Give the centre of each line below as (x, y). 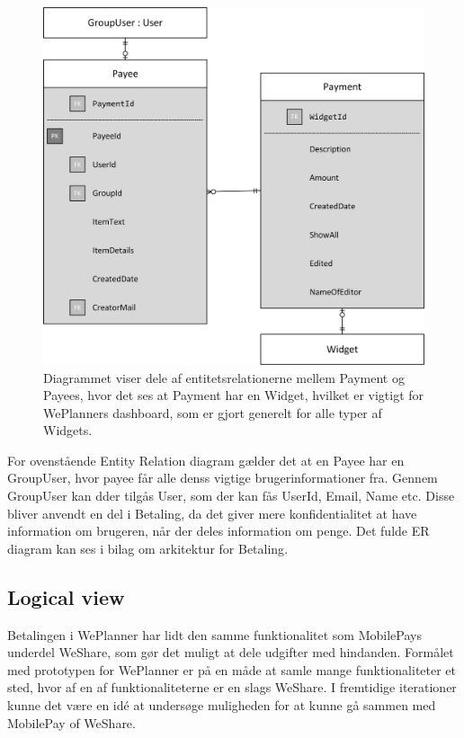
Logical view (66, 596)
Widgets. (68, 430)
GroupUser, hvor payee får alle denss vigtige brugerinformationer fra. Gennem (223, 478)
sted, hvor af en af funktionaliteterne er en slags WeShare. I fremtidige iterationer (232, 687)
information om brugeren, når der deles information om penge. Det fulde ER (219, 531)
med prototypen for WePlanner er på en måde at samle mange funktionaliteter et (232, 669)
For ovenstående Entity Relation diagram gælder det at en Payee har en (206, 460)
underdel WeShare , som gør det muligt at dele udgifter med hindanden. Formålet (231, 652)
